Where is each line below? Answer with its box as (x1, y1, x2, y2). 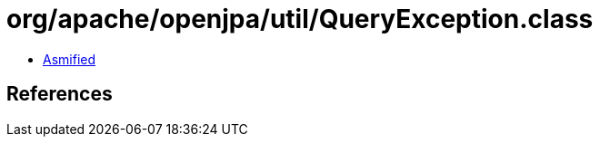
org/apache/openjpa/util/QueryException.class (6, 4, 594, 34)
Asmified (43, 51, 96, 67)
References (6, 82, 113, 106)
